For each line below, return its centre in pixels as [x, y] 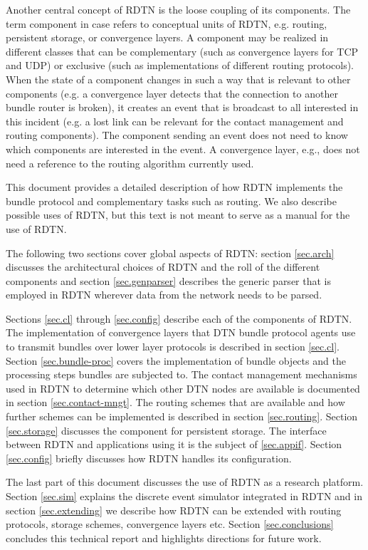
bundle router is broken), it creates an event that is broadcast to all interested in [182, 107]
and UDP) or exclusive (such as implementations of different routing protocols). [180, 65]
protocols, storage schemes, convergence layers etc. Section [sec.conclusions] [170, 524]
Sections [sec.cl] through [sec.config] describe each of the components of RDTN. [179, 318]
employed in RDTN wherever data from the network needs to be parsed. [164, 295]
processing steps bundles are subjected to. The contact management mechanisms [182, 374]
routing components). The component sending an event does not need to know [177, 135]
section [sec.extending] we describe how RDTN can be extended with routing [174, 510]
